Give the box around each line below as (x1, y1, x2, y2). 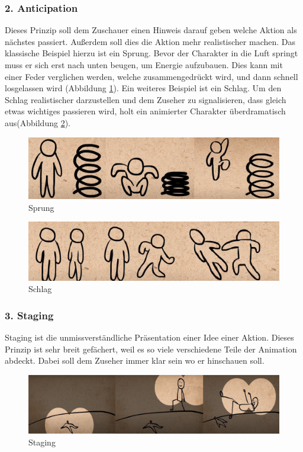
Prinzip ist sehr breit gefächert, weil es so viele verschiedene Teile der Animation (5, 342, 297, 355)
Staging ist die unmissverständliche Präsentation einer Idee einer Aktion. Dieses (5, 331, 294, 344)
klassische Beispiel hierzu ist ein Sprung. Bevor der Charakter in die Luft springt (5, 47, 298, 59)
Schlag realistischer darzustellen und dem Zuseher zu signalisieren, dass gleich (5, 93, 286, 105)
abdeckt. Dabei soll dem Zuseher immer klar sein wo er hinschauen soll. (5, 354, 265, 367)
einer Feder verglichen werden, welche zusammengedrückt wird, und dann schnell (5, 70, 298, 82)
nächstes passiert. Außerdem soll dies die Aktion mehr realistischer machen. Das (5, 35, 296, 47)
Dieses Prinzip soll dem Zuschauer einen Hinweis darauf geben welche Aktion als (5, 24, 297, 36)
